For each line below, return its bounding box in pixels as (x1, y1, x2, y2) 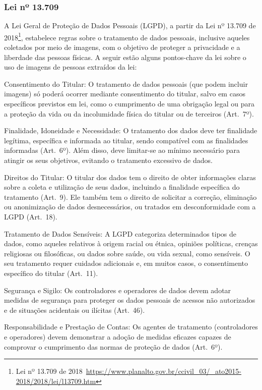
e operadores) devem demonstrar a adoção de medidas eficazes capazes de (4, 331, 231, 342)
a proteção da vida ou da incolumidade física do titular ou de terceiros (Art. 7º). (4, 108, 254, 119)
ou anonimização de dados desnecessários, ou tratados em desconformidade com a (4, 201, 256, 212)
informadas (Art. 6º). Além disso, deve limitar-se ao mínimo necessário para (4, 145, 240, 155)
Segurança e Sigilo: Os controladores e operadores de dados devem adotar (4, 285, 231, 295)
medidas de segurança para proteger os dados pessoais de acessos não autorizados (4, 295, 255, 305)
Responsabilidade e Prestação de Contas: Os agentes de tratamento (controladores (4, 321, 258, 332)
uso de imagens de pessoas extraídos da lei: (4, 62, 137, 72)
